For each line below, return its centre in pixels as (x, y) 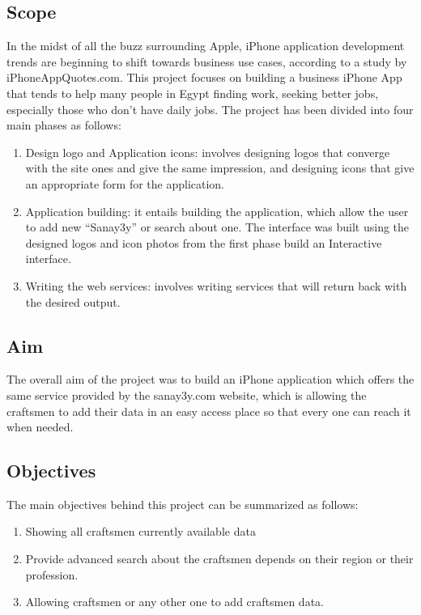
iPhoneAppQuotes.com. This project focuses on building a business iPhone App (204, 77)
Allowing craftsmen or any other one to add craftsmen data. (174, 602)
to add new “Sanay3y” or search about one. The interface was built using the (217, 227)
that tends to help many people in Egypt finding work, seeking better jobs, (193, 93)
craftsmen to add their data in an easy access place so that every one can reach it (209, 411)
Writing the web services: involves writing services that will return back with (216, 285)
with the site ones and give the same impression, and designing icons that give (220, 168)
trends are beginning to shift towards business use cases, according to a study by (207, 61)
